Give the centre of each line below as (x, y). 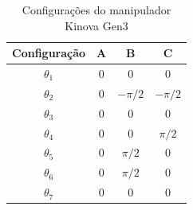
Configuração (49, 53)
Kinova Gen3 (96, 25)
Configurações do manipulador (96, 10)
